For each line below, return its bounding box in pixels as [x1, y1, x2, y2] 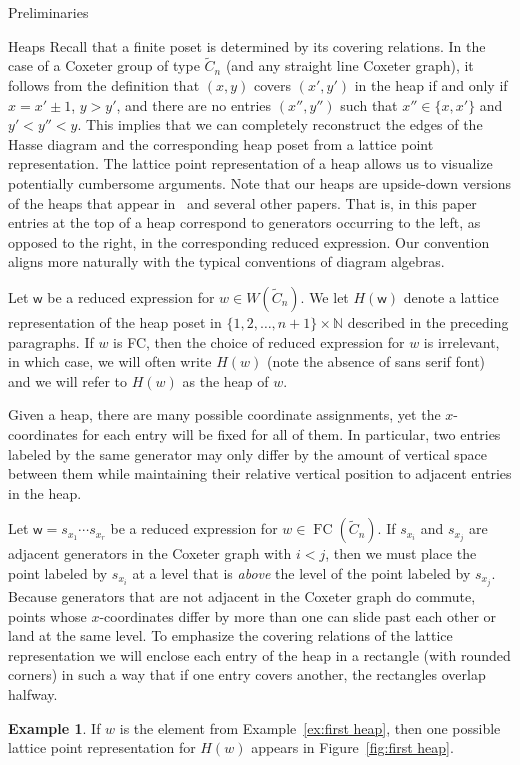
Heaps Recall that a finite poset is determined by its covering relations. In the [8, 35, 486, 56]
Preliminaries [8, 2, 89, 22]
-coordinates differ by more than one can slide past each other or [99, 605, 497, 626]
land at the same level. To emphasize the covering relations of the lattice [8, 625, 453, 646]
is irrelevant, [423, 331, 500, 352]
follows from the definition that [8, 75, 200, 95]
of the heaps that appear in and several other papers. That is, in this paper [8, 192, 477, 213]
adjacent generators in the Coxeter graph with [8, 543, 292, 564]
